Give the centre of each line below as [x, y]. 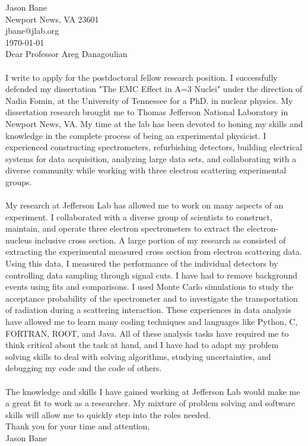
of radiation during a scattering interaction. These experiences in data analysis [148, 310]
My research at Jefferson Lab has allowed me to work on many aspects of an [145, 205]
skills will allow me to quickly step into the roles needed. [108, 414]
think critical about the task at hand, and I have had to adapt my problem [142, 345]
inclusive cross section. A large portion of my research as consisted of [160, 240]
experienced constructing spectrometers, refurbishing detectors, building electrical [154, 147]
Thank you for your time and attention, [78, 426]
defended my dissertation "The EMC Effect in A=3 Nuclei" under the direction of [154, 89]
